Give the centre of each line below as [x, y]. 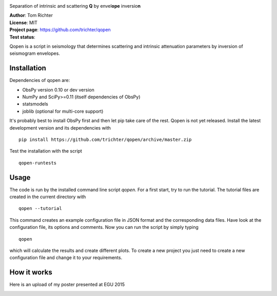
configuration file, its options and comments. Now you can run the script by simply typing [104, 227]
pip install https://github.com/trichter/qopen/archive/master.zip [105, 139]
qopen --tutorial [40, 208]
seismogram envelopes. [35, 53]
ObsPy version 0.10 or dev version [58, 90]
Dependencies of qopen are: [40, 80]
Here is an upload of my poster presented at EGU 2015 [67, 285]
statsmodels [35, 104]
